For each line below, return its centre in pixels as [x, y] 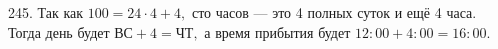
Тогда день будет [59, 31]
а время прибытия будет [277, 31]
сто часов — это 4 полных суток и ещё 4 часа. [334, 12]
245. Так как [46, 12]
